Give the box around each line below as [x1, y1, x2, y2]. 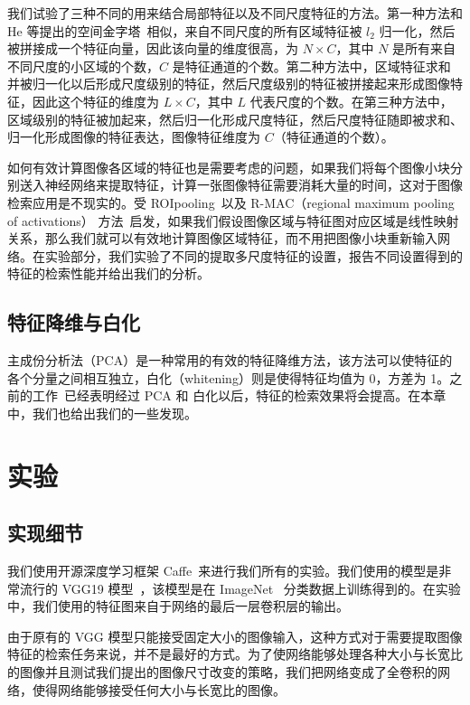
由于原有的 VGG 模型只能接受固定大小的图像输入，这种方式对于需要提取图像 [7, 626, 463, 645]
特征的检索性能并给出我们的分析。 [7, 264, 210, 283]
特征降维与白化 [7, 308, 140, 336]
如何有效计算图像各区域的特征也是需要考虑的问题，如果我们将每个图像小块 [7, 157, 450, 176]
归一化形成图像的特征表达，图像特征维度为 [7, 127, 260, 146]
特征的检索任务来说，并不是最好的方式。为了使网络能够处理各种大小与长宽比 [7, 644, 463, 663]
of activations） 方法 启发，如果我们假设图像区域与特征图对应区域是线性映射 [7, 211, 459, 230]
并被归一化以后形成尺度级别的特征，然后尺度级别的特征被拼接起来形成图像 [7, 74, 450, 93]
